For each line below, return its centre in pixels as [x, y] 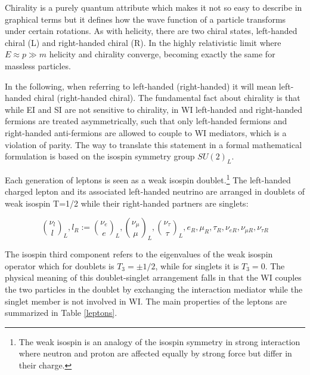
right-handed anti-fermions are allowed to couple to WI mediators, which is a [146, 132]
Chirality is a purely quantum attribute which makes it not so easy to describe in [154, 7]
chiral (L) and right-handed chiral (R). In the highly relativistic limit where [143, 42]
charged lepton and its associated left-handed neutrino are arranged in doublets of [155, 191]
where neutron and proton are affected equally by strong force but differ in [155, 353]
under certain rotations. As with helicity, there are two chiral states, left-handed [151, 31]
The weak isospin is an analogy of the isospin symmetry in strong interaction [159, 341]
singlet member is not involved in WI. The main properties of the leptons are [146, 301]
